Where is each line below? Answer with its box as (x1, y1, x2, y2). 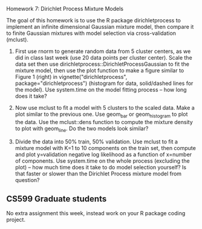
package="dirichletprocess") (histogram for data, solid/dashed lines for (15, 80, 194, 87)
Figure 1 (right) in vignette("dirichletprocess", (15, 74, 128, 80)
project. (6, 216, 26, 224)
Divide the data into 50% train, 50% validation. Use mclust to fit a (15, 138, 178, 145)
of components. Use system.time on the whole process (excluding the (15, 157, 190, 165)
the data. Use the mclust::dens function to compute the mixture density (15, 118, 193, 125)
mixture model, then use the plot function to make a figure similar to (15, 67, 184, 74)
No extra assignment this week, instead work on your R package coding (6, 210, 186, 217)
